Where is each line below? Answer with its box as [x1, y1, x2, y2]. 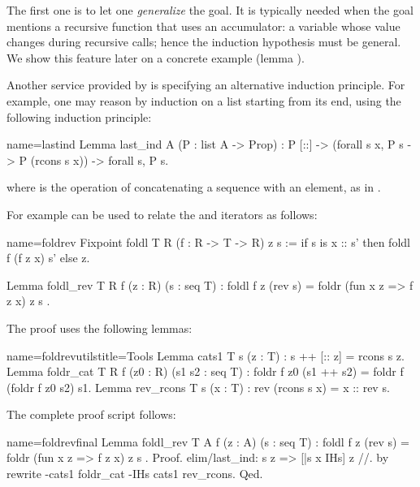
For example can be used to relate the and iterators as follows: [6, 205, 318, 222]
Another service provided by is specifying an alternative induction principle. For [6, 76, 405, 93]
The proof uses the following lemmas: [6, 319, 193, 336]
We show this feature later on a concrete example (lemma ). [6, 49, 305, 66]
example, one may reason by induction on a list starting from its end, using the [6, 92, 401, 109]
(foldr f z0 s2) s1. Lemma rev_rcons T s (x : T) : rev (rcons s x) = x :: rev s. [6, 378, 390, 395]
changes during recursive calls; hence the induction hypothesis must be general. [6, 33, 401, 50]
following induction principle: [6, 108, 152, 125]
